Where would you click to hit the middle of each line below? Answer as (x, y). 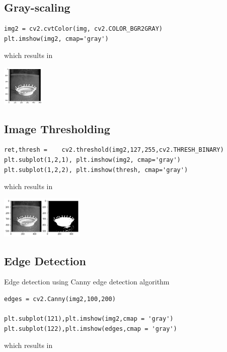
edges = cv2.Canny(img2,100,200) (60, 299)
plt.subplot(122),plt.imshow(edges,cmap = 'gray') (91, 329)
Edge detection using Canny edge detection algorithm (87, 282)
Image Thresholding (57, 128)
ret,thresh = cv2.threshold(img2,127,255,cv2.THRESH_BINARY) (114, 150)
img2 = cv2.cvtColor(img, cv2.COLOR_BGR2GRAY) (83, 29)
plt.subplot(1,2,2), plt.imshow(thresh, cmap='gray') (96, 170)
